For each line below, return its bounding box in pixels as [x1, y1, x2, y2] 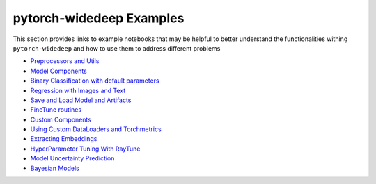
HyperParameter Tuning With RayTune [30, 144, 141, 153]
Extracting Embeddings [30, 135, 97, 143]
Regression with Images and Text [30, 86, 126, 94]
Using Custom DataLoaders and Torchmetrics [30, 125, 162, 133]
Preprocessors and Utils [30, 57, 100, 65]
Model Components [30, 67, 87, 75]
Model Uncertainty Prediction [30, 154, 115, 162]
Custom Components [30, 115, 92, 124]
